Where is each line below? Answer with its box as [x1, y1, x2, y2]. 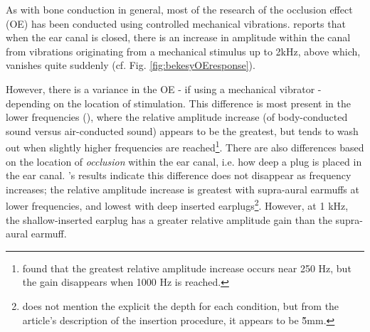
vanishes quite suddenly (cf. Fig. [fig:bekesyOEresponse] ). [6, 58, 255, 73]
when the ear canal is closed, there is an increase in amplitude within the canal [6, 30, 351, 45]
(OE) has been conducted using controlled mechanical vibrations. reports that [6, 16, 346, 31]
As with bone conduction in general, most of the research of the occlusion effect [6, 2, 353, 16]
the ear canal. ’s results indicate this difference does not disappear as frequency [6, 168, 351, 183]
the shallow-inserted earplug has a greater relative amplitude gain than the [6, 212, 332, 227]
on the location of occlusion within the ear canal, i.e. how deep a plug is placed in [6, 154, 362, 168]
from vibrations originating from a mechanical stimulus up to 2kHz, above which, [6, 43, 361, 58]
